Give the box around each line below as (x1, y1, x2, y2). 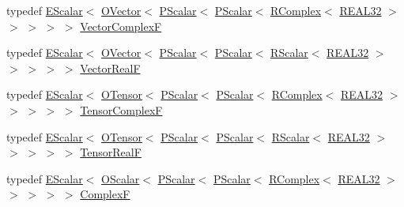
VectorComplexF (80, 17, 162, 34)
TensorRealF (80, 144, 142, 160)
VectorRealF (80, 59, 141, 76)
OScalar (101, 170, 140, 186)
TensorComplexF (80, 101, 163, 118)
